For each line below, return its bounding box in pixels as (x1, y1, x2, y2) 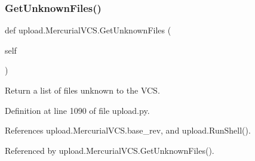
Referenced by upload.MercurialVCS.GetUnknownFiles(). (5, 144, 214, 156)
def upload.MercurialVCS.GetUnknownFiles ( (5, 24, 171, 36)
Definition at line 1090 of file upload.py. (5, 104, 150, 116)
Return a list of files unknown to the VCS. (5, 84, 160, 96)
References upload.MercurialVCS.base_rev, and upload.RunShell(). (5, 124, 251, 137)
